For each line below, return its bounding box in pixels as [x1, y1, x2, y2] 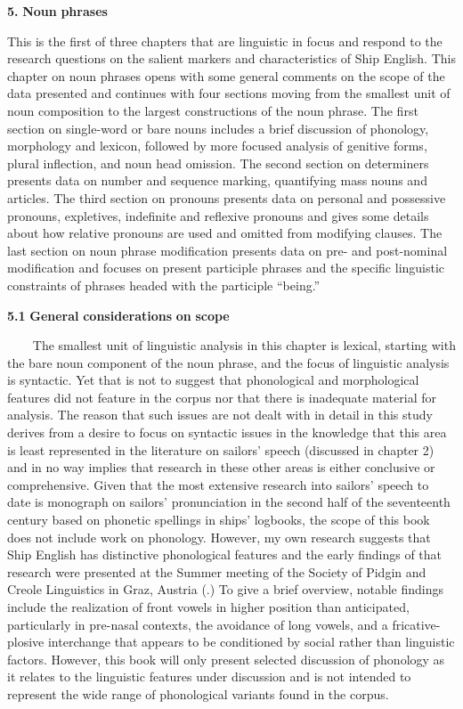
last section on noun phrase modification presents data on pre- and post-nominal [7, 240, 448, 259]
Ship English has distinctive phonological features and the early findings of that [7, 545, 443, 564]
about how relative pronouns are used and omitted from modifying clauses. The [7, 224, 443, 242]
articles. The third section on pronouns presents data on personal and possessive [7, 188, 446, 207]
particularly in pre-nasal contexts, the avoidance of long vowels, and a [7, 615, 388, 633]
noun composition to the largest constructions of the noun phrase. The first [7, 101, 418, 119]
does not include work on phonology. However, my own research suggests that [7, 527, 431, 546]
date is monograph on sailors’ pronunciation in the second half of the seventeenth [7, 493, 451, 511]
